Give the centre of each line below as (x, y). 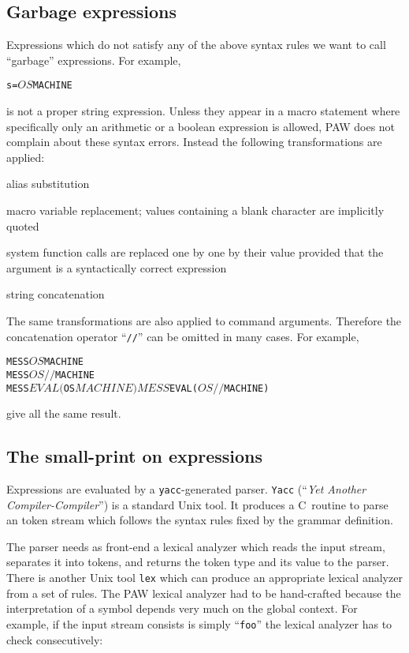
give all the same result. (64, 413)
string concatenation (56, 294)
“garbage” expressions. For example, (94, 60)
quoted (23, 225)
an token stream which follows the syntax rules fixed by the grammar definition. (200, 520)
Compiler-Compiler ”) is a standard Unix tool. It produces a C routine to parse (197, 504)
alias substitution (48, 184)
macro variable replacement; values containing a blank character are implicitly (195, 210)
